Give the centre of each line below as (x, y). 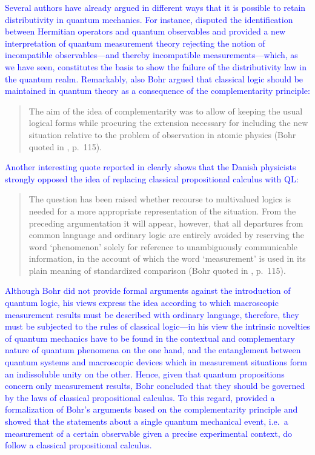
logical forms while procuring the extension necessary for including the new (168, 123)
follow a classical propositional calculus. (78, 445)
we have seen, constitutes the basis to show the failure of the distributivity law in (156, 66)
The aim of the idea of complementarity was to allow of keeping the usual (166, 111)
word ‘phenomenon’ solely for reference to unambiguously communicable (163, 246)
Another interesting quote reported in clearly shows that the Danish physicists (151, 167)
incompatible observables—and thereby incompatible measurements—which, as (151, 55)
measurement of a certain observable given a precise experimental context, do (149, 433)
